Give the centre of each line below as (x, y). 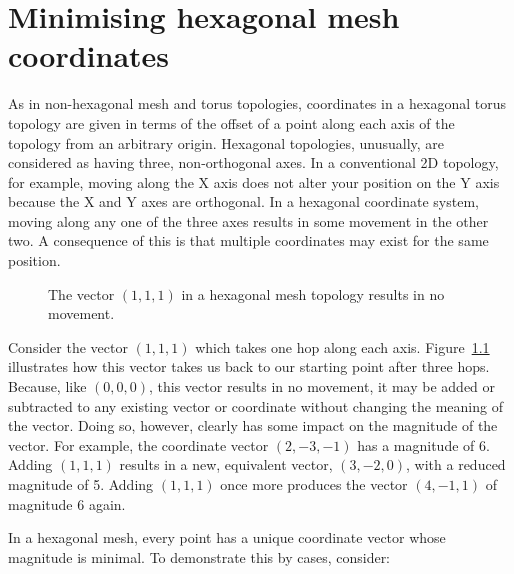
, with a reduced (456, 464)
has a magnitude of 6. (423, 444)
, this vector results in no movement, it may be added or (322, 386)
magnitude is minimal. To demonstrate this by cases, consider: (199, 556)
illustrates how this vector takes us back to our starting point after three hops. (249, 366)
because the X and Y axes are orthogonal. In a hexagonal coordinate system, (243, 201)
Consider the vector (68, 346)
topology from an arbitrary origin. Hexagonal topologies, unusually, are (226, 142)
